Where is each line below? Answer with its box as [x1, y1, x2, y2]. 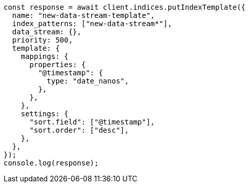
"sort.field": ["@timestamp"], [29, 118, 155, 126]
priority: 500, [12, 36, 73, 44]
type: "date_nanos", [47, 77, 129, 85]
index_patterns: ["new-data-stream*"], [12, 19, 172, 28]
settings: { [20, 110, 69, 118]
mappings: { [20, 52, 69, 60]
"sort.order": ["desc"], [29, 126, 129, 134]
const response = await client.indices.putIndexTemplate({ [4, 3, 246, 11]
